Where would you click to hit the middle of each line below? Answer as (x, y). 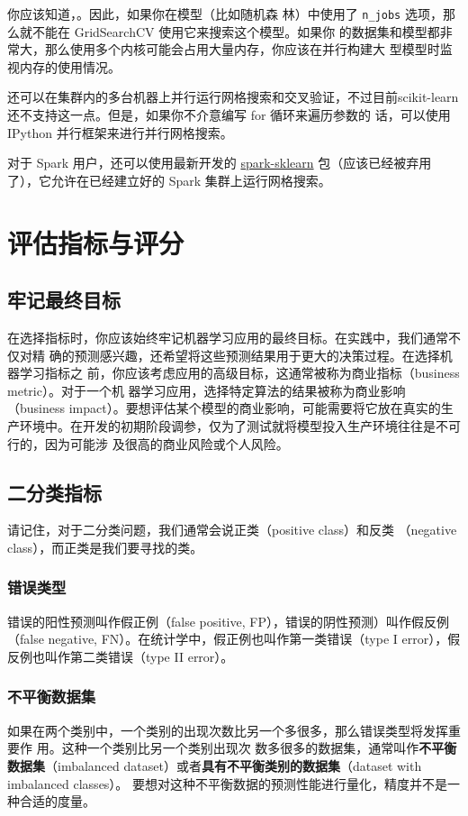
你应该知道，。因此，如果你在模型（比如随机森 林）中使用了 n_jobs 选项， (225, 14)
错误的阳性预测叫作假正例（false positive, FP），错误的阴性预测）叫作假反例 (228, 621)
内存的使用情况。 (70, 66)
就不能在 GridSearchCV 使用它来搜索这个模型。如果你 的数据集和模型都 (229, 31)
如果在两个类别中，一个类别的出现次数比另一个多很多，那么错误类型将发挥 (228, 730)
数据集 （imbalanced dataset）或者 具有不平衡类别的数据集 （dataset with (215, 765)
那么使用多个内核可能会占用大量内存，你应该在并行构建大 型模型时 (242, 49)
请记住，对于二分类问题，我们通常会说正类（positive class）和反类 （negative (232, 530)
